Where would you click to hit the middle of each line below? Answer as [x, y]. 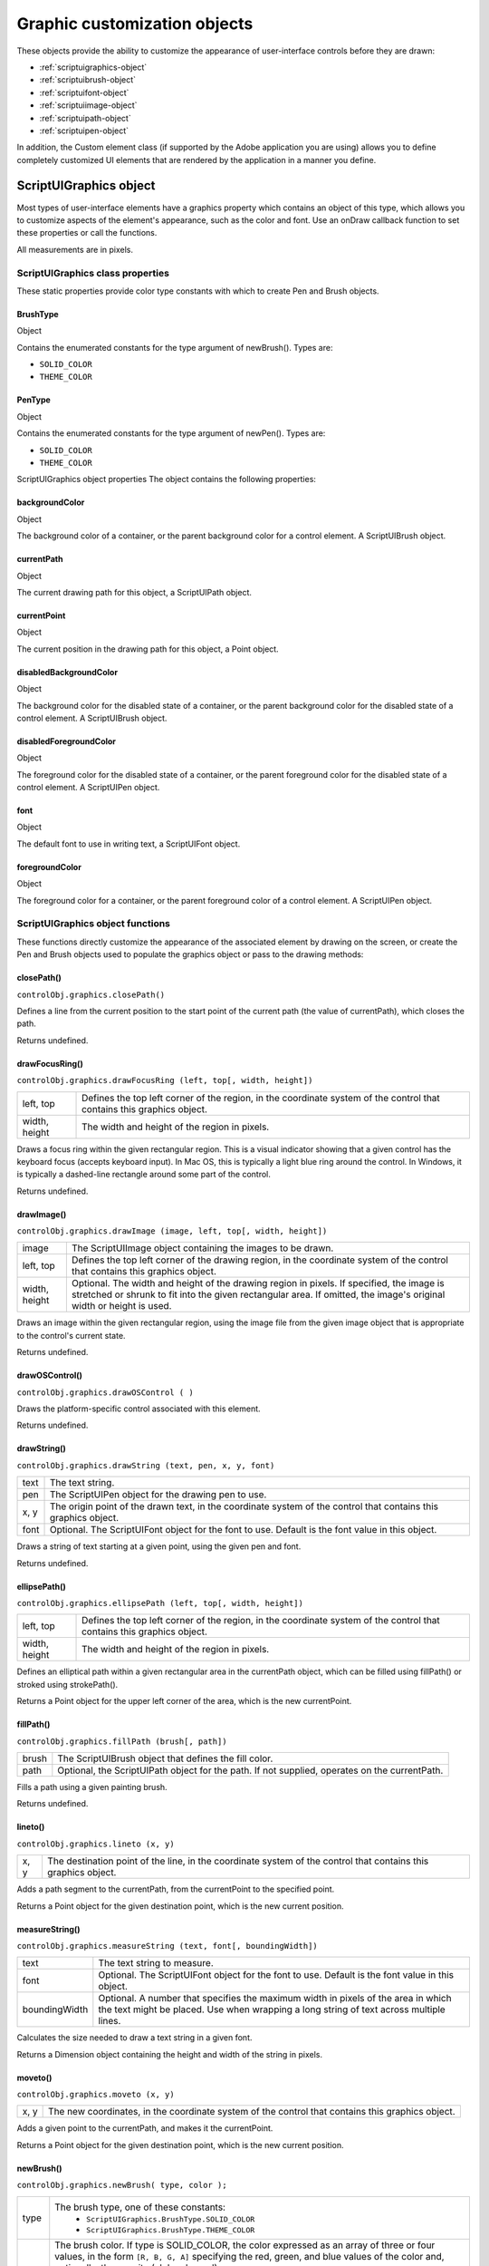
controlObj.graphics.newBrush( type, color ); [122, 2185]
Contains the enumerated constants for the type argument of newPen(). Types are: [171, 433]
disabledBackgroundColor [67, 672]
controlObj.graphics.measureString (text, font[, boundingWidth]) [168, 1946]
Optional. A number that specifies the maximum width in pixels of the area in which [275, 1999]
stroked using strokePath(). [67, 1684]
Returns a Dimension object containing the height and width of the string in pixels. [170, 2054]
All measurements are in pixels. [75, 249]
